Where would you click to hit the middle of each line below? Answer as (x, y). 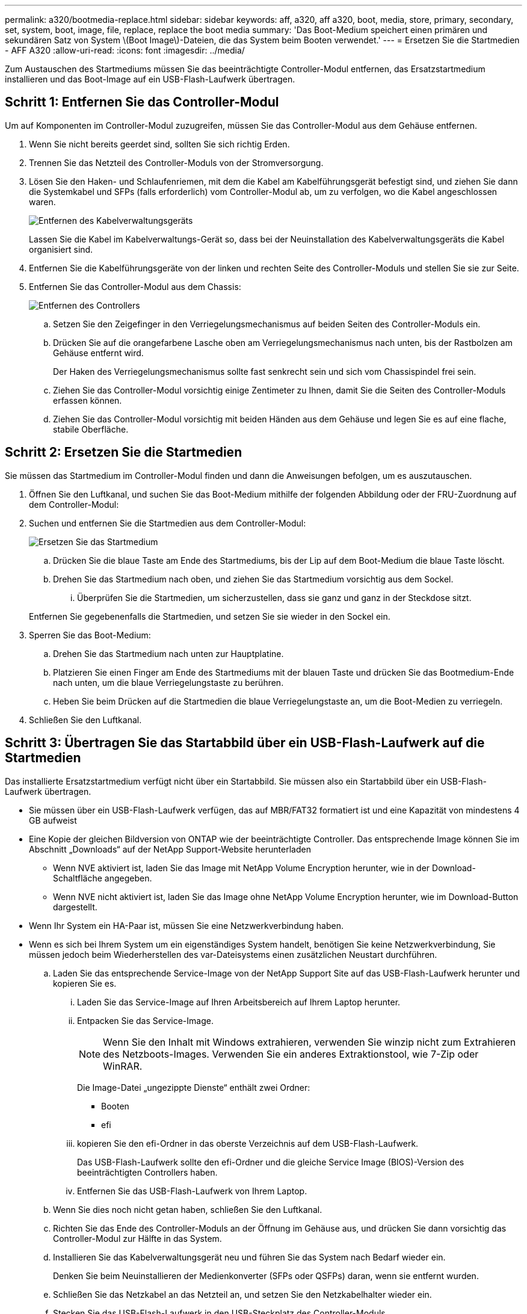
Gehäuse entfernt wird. (98, 353)
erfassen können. (88, 400)
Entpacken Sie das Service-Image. (145, 1020)
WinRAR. (123, 1066)
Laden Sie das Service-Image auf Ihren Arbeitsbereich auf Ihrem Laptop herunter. (239, 1002)
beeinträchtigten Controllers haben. (147, 1172)
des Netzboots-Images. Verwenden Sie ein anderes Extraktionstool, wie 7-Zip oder (291, 1054)
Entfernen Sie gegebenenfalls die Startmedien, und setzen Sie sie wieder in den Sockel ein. (210, 616)
